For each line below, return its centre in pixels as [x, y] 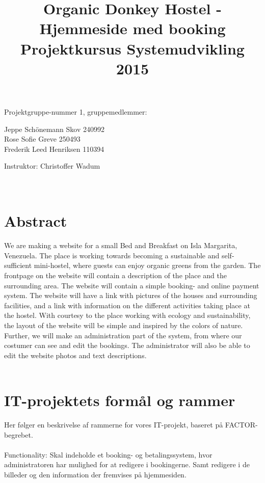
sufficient [18, 265]
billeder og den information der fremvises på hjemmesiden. [95, 475]
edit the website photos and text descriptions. [75, 355]
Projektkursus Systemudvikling [132, 48]
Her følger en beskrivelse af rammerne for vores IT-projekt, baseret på [114, 425]
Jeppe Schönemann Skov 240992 [54, 129]
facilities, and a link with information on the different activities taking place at [127, 305]
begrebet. [19, 434]
